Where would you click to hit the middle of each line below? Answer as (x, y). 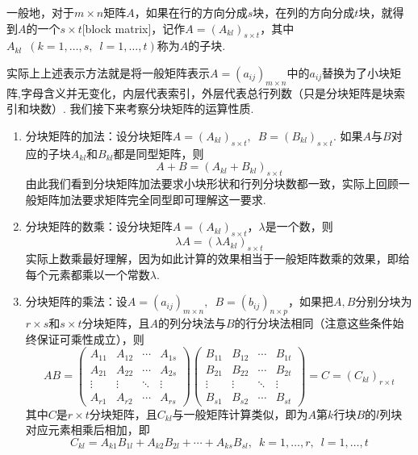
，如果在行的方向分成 (191, 12)
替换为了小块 (356, 72)
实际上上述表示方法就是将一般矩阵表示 (108, 72)
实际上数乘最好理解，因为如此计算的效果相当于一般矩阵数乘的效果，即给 (217, 258)
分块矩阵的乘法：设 (76, 301)
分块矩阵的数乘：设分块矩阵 (99, 226)
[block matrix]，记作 (134, 28)
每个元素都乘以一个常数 (88, 274)
